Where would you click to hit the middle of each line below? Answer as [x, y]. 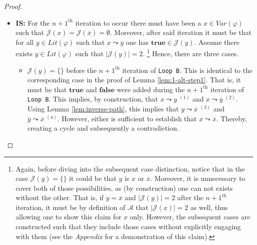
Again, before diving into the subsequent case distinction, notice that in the [130, 168]
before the [82, 70]
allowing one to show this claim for [68, 217]
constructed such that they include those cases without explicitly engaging [128, 227]
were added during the [151, 89]
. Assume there [217, 42]
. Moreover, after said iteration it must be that [181, 32]
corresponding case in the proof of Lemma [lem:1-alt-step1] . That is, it [134, 80]
